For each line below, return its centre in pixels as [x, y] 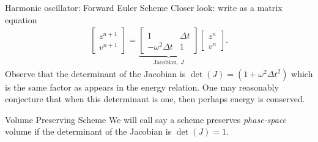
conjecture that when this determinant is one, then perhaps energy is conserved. [155, 99]
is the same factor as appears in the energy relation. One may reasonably [142, 87]
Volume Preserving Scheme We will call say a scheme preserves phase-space [146, 119]
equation [21, 19]
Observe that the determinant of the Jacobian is [95, 73]
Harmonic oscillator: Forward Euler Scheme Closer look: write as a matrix [144, 7]
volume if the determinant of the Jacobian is [88, 131]
